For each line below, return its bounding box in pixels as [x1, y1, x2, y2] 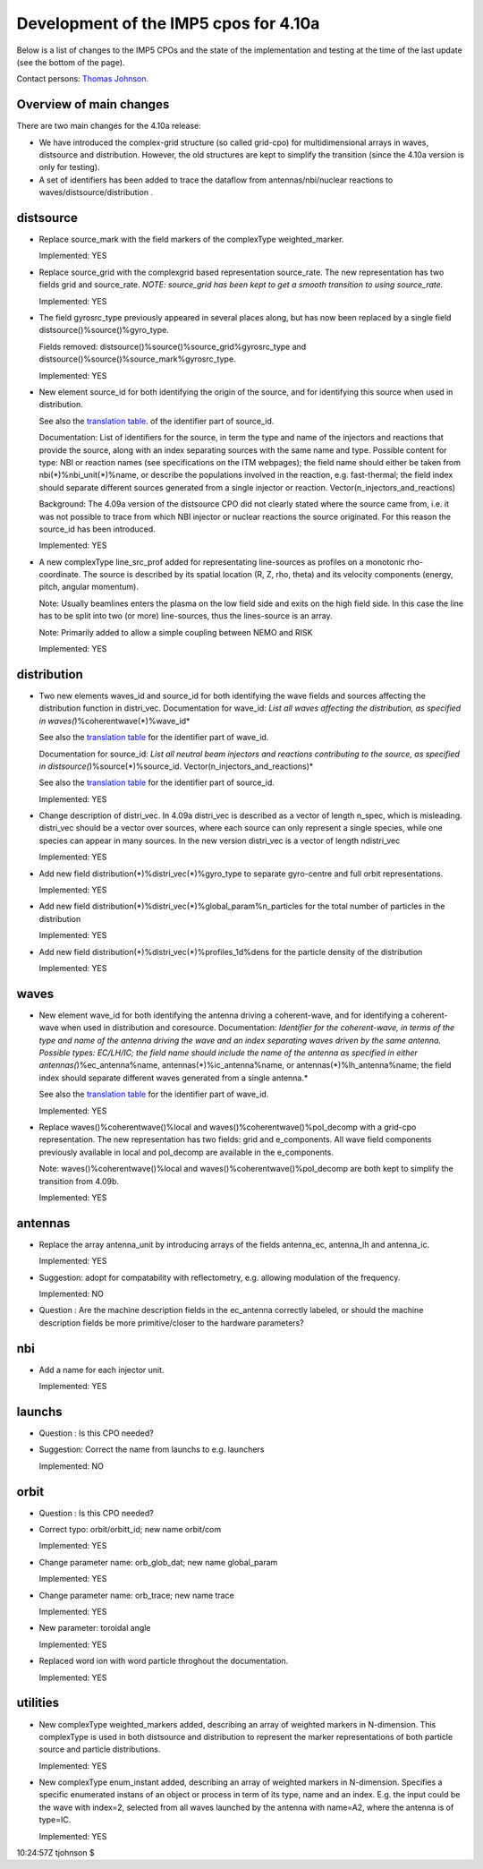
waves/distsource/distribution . [38, 187, 154, 198]
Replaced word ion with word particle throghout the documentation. [38, 1656, 289, 1667]
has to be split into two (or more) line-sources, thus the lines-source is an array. [38, 610, 333, 621]
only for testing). [38, 162, 100, 173]
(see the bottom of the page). [16, 56, 125, 67]
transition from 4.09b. [38, 1175, 120, 1186]
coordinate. [38, 569, 81, 580]
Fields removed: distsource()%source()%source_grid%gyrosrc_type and [38, 341, 307, 352]
